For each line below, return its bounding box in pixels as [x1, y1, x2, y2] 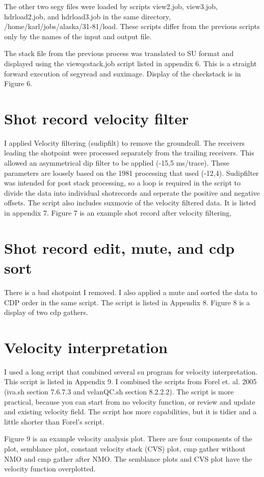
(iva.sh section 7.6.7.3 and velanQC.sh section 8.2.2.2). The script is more [4, 386, 234, 397]
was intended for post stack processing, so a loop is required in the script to [4, 177, 241, 188]
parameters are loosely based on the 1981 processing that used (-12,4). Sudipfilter [4, 167, 259, 178]
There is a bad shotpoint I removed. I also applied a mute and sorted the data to [4, 286, 257, 297]
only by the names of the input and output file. [4, 31, 152, 41]
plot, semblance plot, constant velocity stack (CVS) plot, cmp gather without [4, 443, 246, 454]
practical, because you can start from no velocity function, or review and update [4, 396, 255, 407]
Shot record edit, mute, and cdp [4, 237, 235, 258]
